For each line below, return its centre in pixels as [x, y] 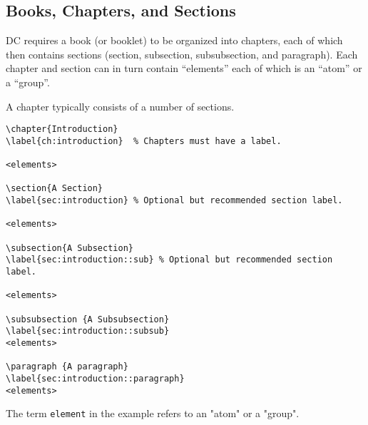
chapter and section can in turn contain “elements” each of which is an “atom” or [184, 68]
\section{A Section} [55, 189]
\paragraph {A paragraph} [67, 367]
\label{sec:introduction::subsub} [88, 331]
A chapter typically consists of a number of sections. [120, 106]
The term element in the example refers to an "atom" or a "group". [153, 413]
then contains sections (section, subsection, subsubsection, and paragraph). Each [182, 54]
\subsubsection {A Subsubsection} [88, 319]
